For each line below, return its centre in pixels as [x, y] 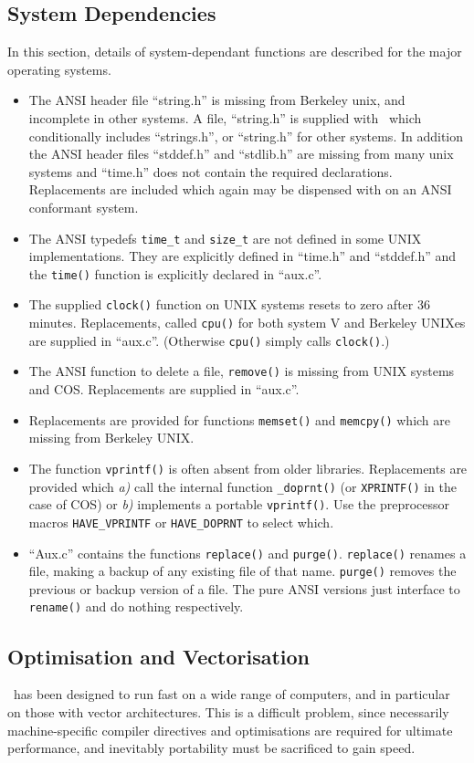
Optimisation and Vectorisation [158, 656]
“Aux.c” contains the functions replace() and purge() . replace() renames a [248, 553]
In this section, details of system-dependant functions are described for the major [235, 52]
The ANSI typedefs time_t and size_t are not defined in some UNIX [225, 238]
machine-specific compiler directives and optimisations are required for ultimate [230, 730]
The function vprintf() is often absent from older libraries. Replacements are [248, 468]
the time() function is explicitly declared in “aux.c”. [175, 273]
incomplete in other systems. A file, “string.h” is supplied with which [225, 117]
